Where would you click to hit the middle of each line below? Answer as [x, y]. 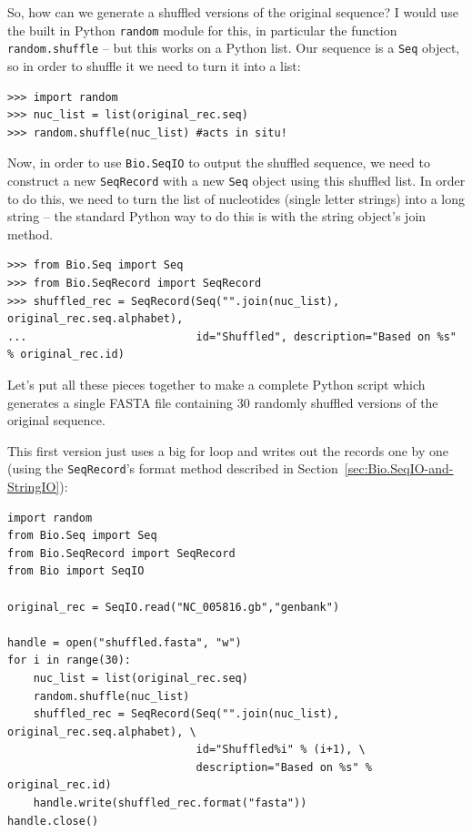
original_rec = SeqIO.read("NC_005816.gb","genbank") [174, 607]
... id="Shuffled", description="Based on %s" [232, 336]
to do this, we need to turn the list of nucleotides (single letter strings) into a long [236, 198]
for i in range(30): [70, 660]
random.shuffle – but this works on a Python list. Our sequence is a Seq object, [234, 48]
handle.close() [53, 821]
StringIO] [34, 486]
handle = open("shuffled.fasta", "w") [125, 642]
